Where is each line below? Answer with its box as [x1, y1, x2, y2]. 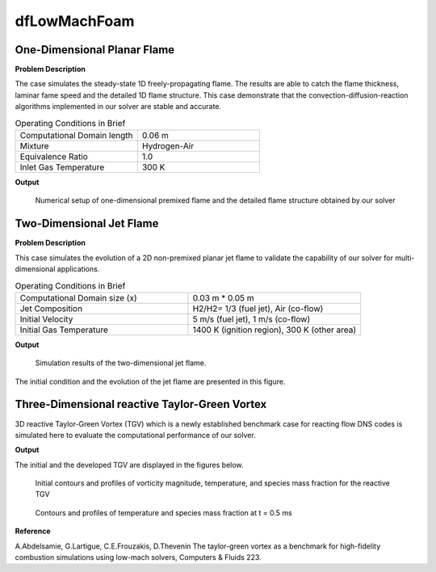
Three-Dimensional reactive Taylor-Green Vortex [15, 397, 267, 411]
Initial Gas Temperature [19, 324, 109, 335]
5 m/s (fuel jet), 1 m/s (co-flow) [192, 313, 311, 325]
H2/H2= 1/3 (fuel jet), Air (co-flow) [192, 303, 324, 314]
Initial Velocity [19, 313, 73, 325]
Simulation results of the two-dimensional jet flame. [35, 358, 207, 368]
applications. [57, 264, 100, 274]
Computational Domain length [19, 130, 133, 141]
